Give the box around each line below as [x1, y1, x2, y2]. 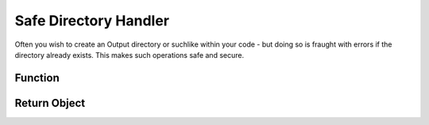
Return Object [14, 96, 86, 110]
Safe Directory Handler [14, 12, 170, 29]
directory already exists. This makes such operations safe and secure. [14, 50, 245, 59]
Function [14, 71, 60, 85]
